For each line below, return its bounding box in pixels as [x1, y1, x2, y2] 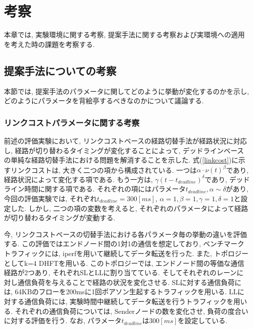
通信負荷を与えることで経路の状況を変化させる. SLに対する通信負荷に [17, 277, 242, 287]
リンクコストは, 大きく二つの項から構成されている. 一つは [10, 164, 197, 175]
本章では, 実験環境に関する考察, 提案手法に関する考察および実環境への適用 [4, 29, 245, 40]
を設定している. [177, 315, 228, 326]
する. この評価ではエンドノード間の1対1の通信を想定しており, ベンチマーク [4, 238, 244, 249]
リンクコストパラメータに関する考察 [4, 116, 140, 128]
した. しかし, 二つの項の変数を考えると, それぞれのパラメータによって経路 [10, 203, 248, 213]
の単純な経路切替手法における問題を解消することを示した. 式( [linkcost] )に [4, 155, 238, 165]
